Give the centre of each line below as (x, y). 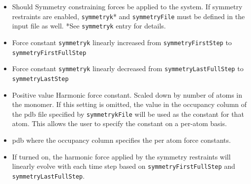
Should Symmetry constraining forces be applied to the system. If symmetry (127, 6)
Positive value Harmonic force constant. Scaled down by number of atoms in (127, 94)
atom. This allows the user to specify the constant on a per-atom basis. (119, 123)
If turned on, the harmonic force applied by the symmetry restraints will (121, 156)
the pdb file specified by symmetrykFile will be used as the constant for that (128, 114)
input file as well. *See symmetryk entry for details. (89, 26)
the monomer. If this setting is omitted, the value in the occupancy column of (129, 104)
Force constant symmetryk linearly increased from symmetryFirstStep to (122, 42)
